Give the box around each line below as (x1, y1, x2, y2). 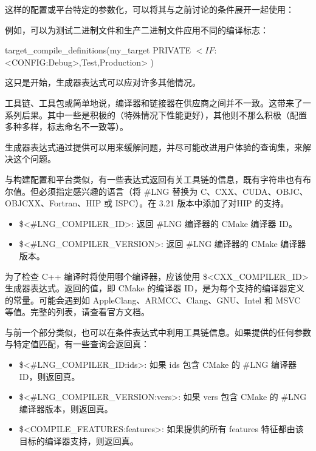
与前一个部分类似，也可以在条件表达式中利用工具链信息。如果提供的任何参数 (5, 325, 311, 338)
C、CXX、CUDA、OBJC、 (200, 185, 308, 197)
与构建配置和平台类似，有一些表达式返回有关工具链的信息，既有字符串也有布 (5, 172, 311, 185)
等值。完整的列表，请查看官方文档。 (5, 305, 149, 318)
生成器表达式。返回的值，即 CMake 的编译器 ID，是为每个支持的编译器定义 (5, 282, 304, 294)
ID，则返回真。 (19, 370, 80, 382)
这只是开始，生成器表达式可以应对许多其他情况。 (5, 76, 201, 89)
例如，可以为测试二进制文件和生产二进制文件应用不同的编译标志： (5, 23, 269, 36)
